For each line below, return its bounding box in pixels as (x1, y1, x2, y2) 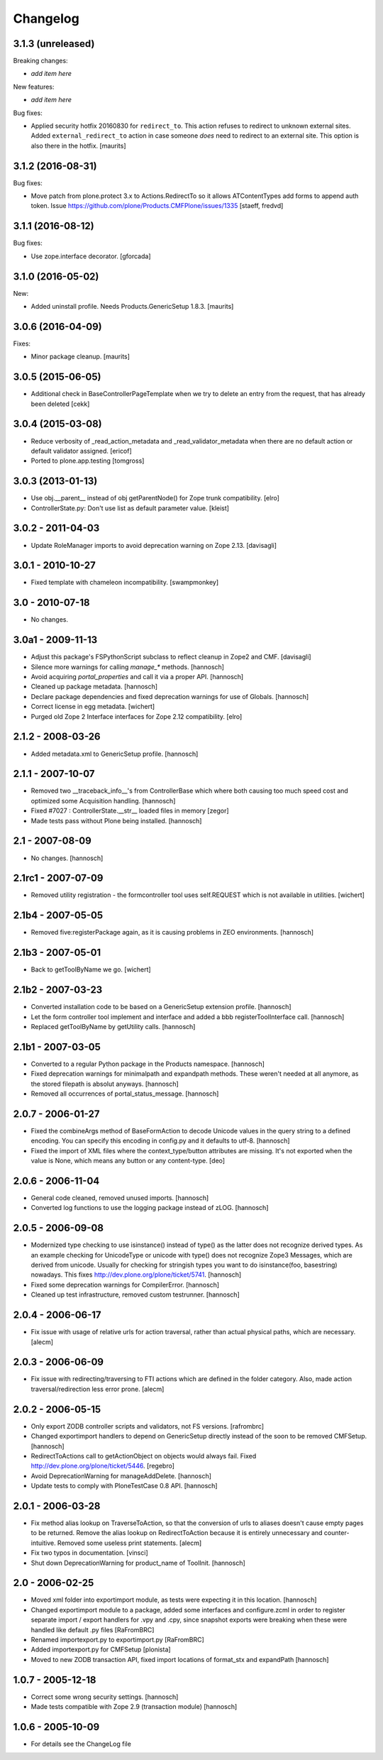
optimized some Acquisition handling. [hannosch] (30, 796, 176, 805)
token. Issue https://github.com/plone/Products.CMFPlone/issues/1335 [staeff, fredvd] (30, 202, 284, 210)
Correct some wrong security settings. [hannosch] (30, 1693, 179, 1701)
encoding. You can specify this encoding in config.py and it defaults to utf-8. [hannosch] (30, 1136, 290, 1145)
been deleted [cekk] (30, 400, 90, 408)
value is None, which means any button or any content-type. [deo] (30, 1157, 226, 1165)
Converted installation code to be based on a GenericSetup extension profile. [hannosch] (30, 1003, 292, 1011)
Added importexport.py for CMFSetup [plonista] (30, 1645, 171, 1654)
